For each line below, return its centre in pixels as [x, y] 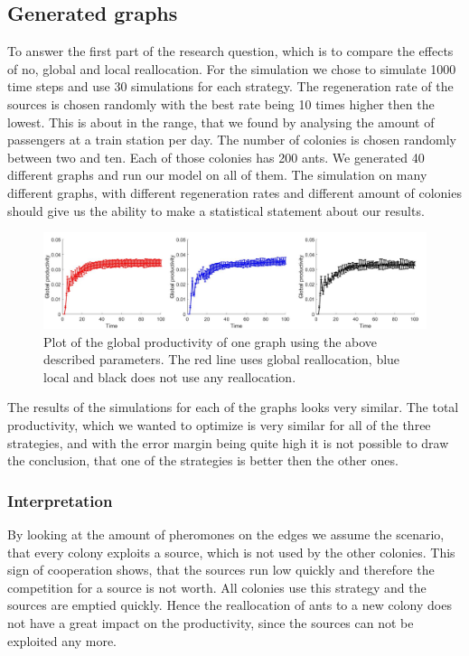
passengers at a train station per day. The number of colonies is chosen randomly [232, 140]
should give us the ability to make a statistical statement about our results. [216, 210]
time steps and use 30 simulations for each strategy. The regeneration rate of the [230, 86]
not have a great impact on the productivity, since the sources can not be [211, 622]
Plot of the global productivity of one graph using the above [211, 341]
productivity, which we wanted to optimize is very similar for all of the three [219, 424]
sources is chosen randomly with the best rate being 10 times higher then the [221, 103]
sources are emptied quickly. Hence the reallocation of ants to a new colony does [230, 605]
